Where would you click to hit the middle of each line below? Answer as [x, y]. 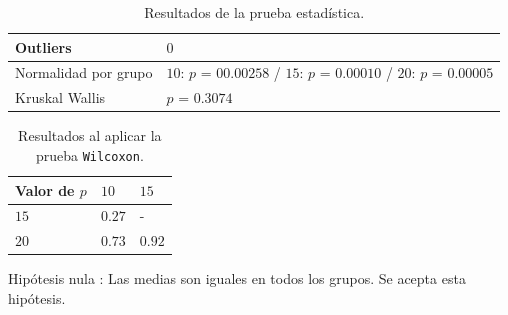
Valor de [45, 189]
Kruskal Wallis [60, 97]
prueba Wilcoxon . [89, 154]
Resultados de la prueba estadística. [254, 12]
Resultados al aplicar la [90, 135]
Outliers [43, 46]
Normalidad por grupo [84, 72]
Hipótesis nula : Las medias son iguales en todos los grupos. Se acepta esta [237, 278]
